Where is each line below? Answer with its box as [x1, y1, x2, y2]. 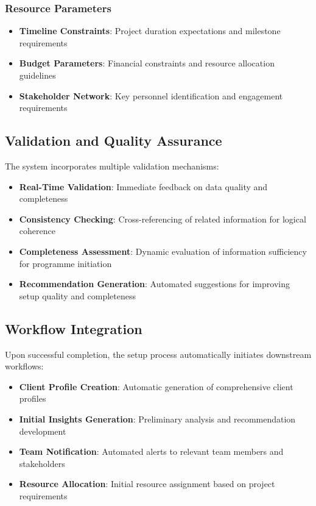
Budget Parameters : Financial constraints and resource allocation [19, 57, 275, 69]
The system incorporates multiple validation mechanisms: [5, 159, 219, 172]
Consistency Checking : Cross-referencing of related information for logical [19, 212, 306, 225]
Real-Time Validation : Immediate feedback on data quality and [19, 180, 268, 193]
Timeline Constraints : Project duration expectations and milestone [19, 24, 281, 37]
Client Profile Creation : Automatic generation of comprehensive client [19, 380, 293, 393]
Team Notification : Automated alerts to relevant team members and [19, 445, 284, 458]
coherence [19, 224, 55, 237]
